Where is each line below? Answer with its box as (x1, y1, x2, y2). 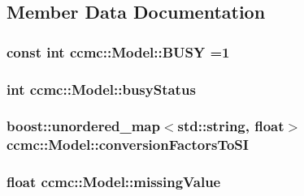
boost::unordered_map (7, 116, 160, 136)
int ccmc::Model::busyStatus (7, 79, 196, 99)
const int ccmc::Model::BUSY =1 (7, 41, 230, 62)
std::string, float (177, 116, 284, 136)
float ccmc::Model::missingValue (7, 172, 221, 192)
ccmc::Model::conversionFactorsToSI (7, 134, 249, 155)
